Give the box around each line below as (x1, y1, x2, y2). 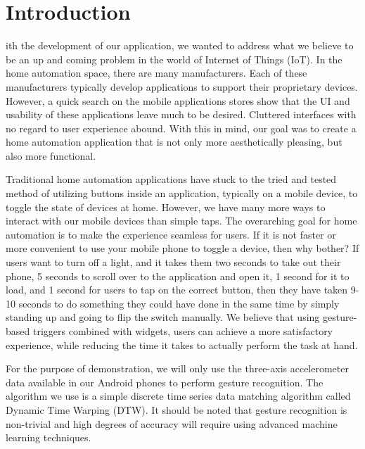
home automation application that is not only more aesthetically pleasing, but (6, 134, 342, 149)
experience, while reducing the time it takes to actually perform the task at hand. (6, 337, 358, 352)
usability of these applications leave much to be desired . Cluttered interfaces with (6, 107, 357, 122)
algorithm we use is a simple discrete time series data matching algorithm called (6, 388, 351, 403)
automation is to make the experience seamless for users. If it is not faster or (6, 227, 336, 241)
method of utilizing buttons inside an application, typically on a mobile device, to (6, 186, 358, 201)
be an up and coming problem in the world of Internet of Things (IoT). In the (6, 51, 342, 66)
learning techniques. (6, 430, 91, 445)
